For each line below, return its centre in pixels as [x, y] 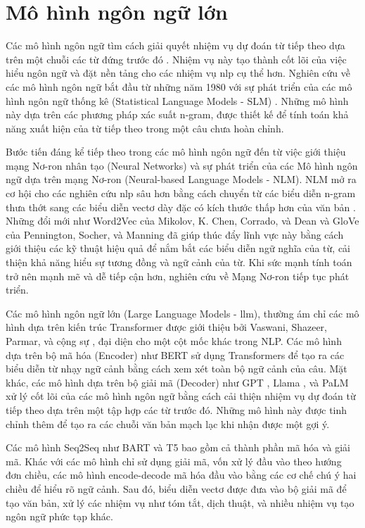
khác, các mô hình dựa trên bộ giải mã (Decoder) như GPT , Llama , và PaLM [177, 382]
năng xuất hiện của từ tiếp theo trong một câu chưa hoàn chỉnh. [145, 128]
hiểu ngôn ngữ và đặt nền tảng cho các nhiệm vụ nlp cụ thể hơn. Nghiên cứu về [178, 73]
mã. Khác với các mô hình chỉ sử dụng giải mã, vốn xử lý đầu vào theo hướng [174, 461]
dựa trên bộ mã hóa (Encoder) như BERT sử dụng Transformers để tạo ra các [175, 354]
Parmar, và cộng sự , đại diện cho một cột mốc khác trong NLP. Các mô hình [174, 341]
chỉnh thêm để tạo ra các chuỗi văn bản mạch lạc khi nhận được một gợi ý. [168, 423]
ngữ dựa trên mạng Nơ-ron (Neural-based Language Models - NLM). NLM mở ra [181, 179]
